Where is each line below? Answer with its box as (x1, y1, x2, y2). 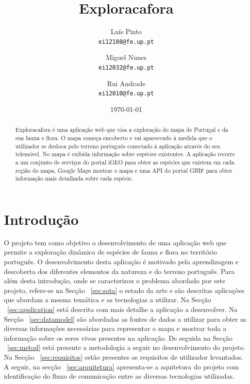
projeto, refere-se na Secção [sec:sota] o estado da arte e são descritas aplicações (4, 285, 245, 295)
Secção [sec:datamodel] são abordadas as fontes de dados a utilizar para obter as (4, 313, 247, 324)
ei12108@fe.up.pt (98, 38, 154, 45)
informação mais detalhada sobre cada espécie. (15, 174, 133, 183)
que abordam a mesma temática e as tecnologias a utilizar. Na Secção (4, 294, 211, 305)
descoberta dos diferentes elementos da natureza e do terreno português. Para (4, 266, 235, 276)
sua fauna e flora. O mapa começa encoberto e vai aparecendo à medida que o (15, 133, 212, 142)
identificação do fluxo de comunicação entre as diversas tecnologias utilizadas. (4, 371, 234, 381)
